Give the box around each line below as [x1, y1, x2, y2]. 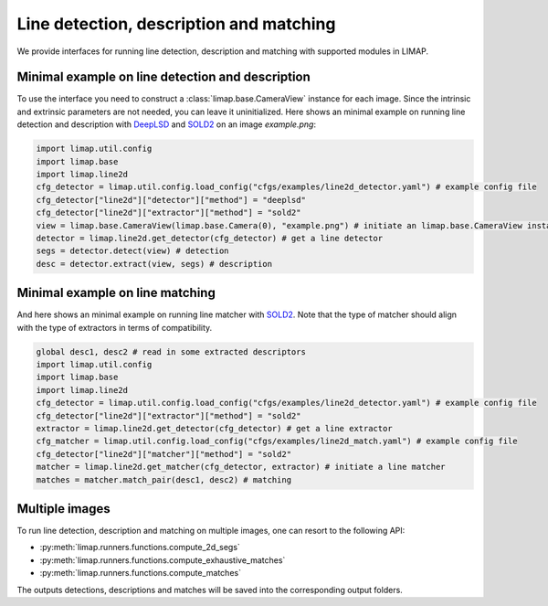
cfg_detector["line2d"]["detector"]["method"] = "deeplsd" [36, 195, 306, 205]
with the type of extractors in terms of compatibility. [16, 322, 213, 333]
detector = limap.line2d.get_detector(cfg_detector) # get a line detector [36, 233, 384, 243]
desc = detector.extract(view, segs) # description [36, 259, 273, 269]
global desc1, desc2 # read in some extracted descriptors [36, 346, 306, 356]
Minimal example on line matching [16, 285, 216, 301]
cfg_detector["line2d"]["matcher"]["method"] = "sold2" [36, 449, 292, 459]
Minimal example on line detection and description [16, 69, 311, 85]
